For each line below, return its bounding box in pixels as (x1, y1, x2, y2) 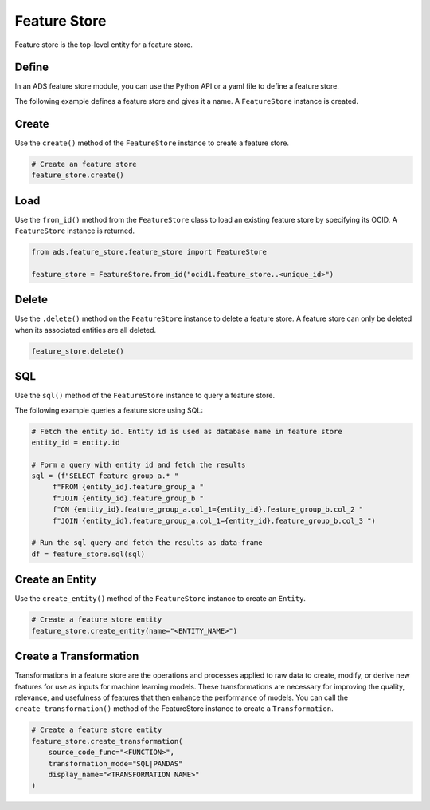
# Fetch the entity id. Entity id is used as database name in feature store (31, 427, 342, 436)
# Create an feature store (31, 160, 137, 168)
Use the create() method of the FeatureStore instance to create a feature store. (14, 138, 290, 148)
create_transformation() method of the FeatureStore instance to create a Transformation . (14, 704, 334, 713)
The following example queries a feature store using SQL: (14, 405, 203, 415)
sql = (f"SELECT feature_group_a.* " (31, 472, 179, 480)
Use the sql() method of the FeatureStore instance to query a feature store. (14, 391, 275, 401)
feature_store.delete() (31, 346, 125, 355)
